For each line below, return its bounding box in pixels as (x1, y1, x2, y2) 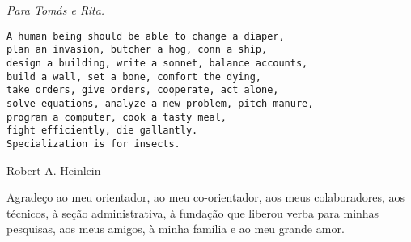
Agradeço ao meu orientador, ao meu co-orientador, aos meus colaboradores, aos (6, 189, 405, 206)
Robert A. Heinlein (6, 161, 101, 178)
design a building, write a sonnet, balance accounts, (6, 57, 308, 69)
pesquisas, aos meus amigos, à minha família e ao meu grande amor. (6, 220, 345, 237)
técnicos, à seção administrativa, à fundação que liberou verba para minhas (6, 204, 379, 221)
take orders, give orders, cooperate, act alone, (6, 84, 279, 96)
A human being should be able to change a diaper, (6, 30, 285, 42)
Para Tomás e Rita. (6, 2, 105, 18)
